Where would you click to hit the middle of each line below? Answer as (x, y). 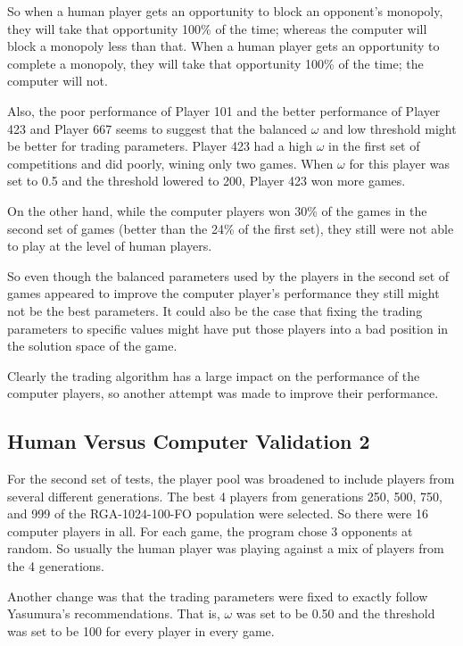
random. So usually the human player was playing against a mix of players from (226, 548)
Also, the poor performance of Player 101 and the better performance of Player (224, 110)
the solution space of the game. (92, 346)
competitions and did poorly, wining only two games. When (170, 163)
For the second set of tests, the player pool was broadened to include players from (231, 479)
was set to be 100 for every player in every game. (141, 630)
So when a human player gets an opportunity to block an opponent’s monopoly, (225, 11)
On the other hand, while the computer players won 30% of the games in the (217, 210)
